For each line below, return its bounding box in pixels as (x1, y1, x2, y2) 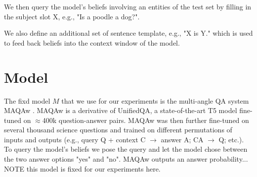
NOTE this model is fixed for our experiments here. (4, 163, 161, 174)
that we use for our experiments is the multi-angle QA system (61, 95, 249, 106)
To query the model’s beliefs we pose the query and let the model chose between (4, 144, 248, 154)
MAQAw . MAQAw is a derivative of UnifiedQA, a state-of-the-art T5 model (4, 105, 237, 116)
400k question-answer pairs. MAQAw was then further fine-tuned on (42, 115, 249, 125)
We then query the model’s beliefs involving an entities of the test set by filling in (4, 1, 252, 11)
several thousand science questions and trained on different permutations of (4, 124, 232, 135)
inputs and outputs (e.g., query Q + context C (4, 134, 146, 144)
